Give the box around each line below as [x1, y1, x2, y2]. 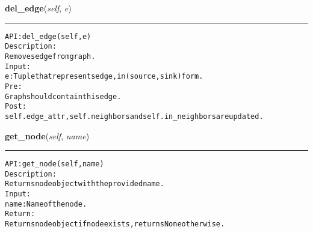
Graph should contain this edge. [5, 92, 122, 101]
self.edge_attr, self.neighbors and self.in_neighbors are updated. [5, 112, 264, 121]
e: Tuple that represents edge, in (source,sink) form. [5, 72, 203, 81]
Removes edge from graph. [5, 52, 96, 61]
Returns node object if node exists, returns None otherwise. [5, 220, 225, 229]
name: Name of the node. [5, 199, 87, 208]
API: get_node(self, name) [5, 160, 104, 169]
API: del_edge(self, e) [5, 32, 91, 41]
